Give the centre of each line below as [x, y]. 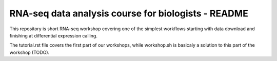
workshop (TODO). [29, 52]
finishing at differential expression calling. [53, 35]
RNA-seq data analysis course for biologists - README [129, 13]
